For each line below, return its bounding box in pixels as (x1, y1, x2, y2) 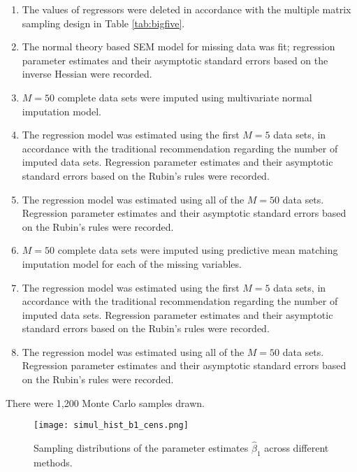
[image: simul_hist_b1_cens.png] (34, 420, 189, 431)
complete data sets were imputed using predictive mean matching (57, 243, 338, 257)
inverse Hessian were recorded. (22, 66, 152, 81)
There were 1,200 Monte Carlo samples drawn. (6, 395, 205, 410)
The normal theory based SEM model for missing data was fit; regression (22, 39, 335, 54)
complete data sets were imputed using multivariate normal (57, 90, 312, 104)
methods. (34, 455, 73, 469)
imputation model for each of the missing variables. (22, 256, 242, 271)
